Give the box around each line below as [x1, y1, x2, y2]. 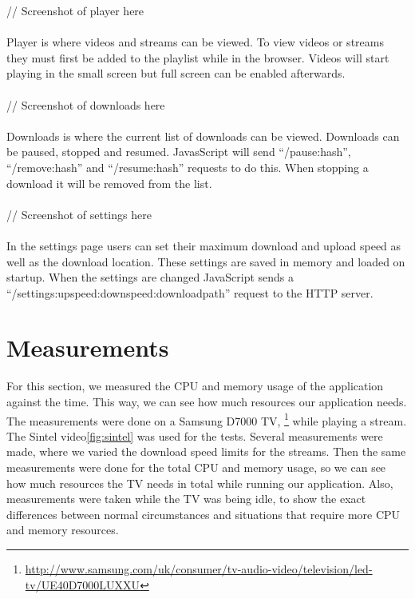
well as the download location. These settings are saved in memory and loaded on [6, 253, 405, 270]
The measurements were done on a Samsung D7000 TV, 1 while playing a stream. [6, 409, 407, 429]
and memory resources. [6, 521, 119, 538]
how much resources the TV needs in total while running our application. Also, [6, 474, 393, 491]
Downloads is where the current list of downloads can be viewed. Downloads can [6, 127, 400, 144]
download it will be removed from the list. [6, 174, 212, 191]
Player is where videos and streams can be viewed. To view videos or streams [6, 34, 384, 50]
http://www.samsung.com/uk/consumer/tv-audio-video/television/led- [25, 561, 373, 577]
